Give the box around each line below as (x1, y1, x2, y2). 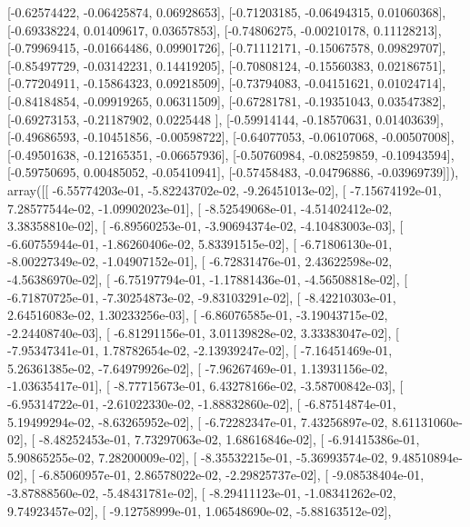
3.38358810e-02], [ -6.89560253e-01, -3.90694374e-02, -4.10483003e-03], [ (7, 216, 404, 235)
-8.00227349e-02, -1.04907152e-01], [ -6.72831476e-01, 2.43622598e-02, (7, 252, 393, 271)
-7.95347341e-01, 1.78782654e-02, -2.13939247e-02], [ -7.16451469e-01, (7, 341, 393, 360)
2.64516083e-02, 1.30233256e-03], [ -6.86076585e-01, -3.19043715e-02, (7, 305, 388, 324)
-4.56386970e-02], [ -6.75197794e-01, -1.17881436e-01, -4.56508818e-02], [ (7, 269, 408, 288)
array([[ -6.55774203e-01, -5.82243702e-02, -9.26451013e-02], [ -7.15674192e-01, (7, 180, 442, 199)
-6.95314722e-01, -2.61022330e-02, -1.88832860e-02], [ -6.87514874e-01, (7, 394, 396, 413)
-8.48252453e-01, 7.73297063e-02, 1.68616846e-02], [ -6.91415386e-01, (38, 430, 420, 449)
